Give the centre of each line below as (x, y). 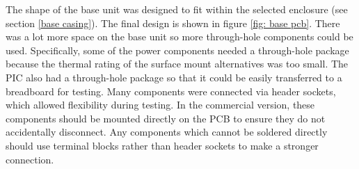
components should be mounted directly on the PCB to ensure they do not (166, 118)
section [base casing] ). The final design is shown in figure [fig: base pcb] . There (173, 23)
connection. (30, 159)
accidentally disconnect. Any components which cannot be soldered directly (167, 132)
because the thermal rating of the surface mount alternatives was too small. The (177, 64)
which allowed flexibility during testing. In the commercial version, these (160, 105)
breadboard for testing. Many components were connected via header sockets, (171, 91)
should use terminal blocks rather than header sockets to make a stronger (162, 145)
